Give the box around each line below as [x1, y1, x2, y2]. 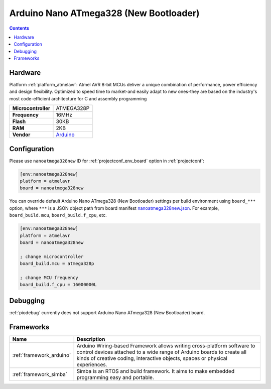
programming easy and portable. [76, 374, 154, 381]
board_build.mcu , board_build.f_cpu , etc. [9, 212, 107, 218]
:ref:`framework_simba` [12, 370, 68, 377]
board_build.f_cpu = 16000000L [20, 282, 97, 288]
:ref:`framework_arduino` [12, 351, 71, 358]
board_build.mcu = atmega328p [20, 261, 94, 267]
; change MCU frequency [20, 275, 79, 281]
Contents [9, 25, 30, 31]
